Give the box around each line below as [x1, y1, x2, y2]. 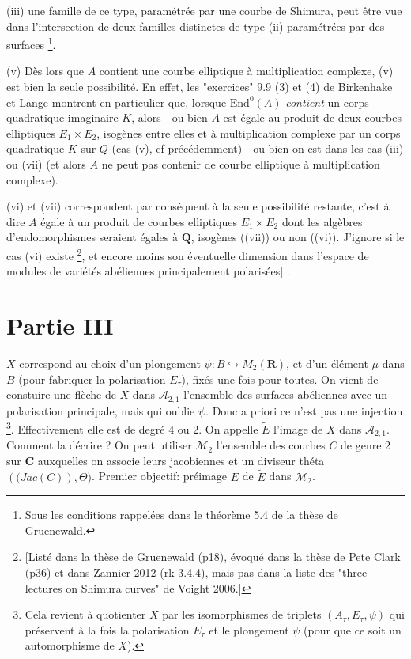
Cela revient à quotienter [25, 606, 146, 623]
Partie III [6, 309, 114, 341]
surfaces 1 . [6, 34, 56, 52]
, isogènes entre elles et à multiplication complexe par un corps [96, 124, 401, 141]
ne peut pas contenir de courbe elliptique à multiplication [101, 156, 380, 172]
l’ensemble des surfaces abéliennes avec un [183, 386, 388, 403]
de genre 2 [341, 437, 391, 453]
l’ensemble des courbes [216, 437, 326, 453]
